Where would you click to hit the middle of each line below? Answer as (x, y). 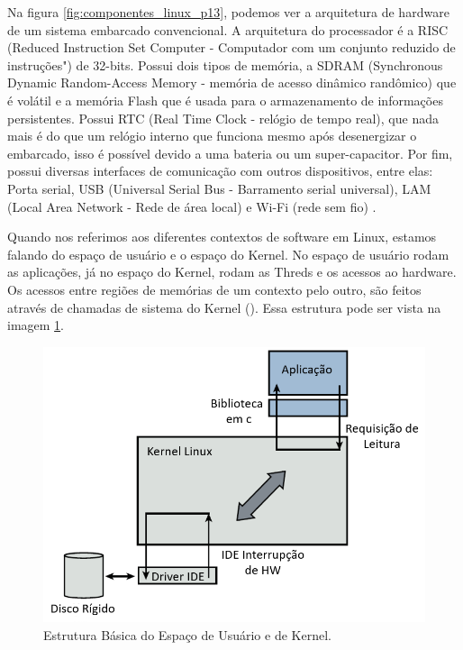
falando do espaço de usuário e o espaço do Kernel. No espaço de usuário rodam (228, 254)
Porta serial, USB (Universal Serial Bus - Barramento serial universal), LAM (219, 188)
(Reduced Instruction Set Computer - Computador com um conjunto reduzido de (231, 47)
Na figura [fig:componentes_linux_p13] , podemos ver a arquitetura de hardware (228, 12)
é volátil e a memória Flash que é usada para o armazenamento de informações (225, 100)
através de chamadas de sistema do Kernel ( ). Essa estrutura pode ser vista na (224, 307)
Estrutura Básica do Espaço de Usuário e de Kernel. (187, 634)
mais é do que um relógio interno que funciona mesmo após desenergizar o (212, 136)
